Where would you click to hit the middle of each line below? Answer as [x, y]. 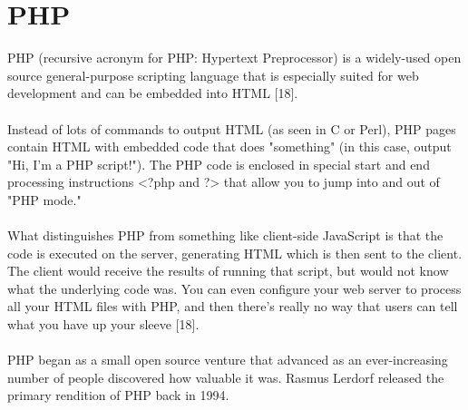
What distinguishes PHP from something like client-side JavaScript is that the [225, 235]
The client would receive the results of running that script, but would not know [228, 271]
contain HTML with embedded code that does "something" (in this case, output [229, 146]
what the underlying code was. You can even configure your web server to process [234, 288]
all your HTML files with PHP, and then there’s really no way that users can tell [233, 306]
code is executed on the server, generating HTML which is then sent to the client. [235, 253]
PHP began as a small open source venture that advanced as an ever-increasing [228, 360]
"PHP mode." [44, 199]
